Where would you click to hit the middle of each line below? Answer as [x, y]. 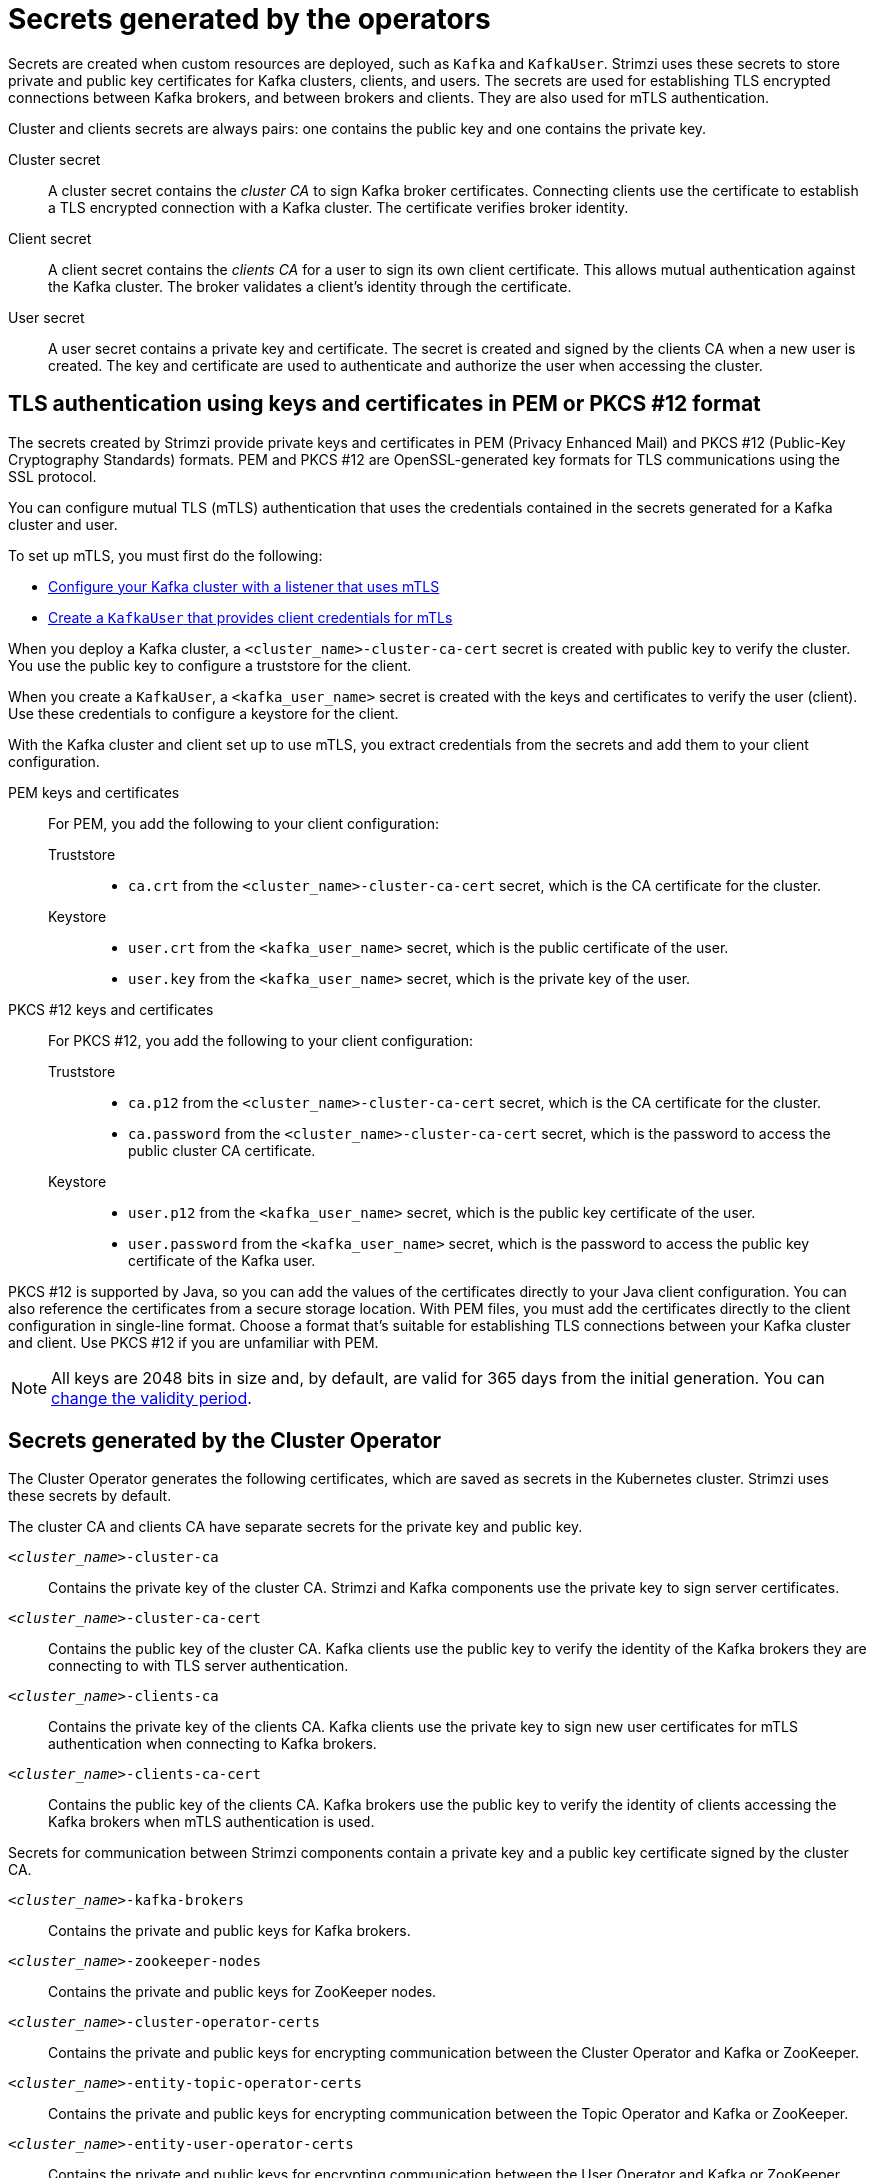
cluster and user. [63, 524]
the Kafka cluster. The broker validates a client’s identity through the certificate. [310, 286]
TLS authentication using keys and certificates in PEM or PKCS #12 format [384, 404]
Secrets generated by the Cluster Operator [225, 1441]
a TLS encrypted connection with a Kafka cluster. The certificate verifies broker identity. [338, 207]
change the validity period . [151, 1397]
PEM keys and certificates [94, 792]
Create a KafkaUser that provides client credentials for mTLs [250, 617]
